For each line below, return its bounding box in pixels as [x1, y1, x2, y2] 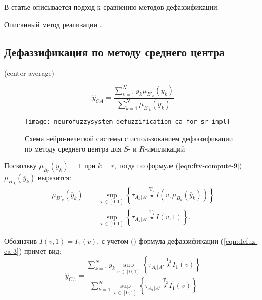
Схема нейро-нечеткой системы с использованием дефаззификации [25, 133, 233, 143]
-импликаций [144, 143, 185, 154]
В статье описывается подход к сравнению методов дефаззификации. [4, 2, 219, 12]
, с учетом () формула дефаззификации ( [97, 235, 224, 246]
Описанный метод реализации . [4, 18, 102, 29]
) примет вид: [18, 245, 62, 256]
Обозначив [4, 235, 37, 246]
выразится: [37, 172, 71, 183]
